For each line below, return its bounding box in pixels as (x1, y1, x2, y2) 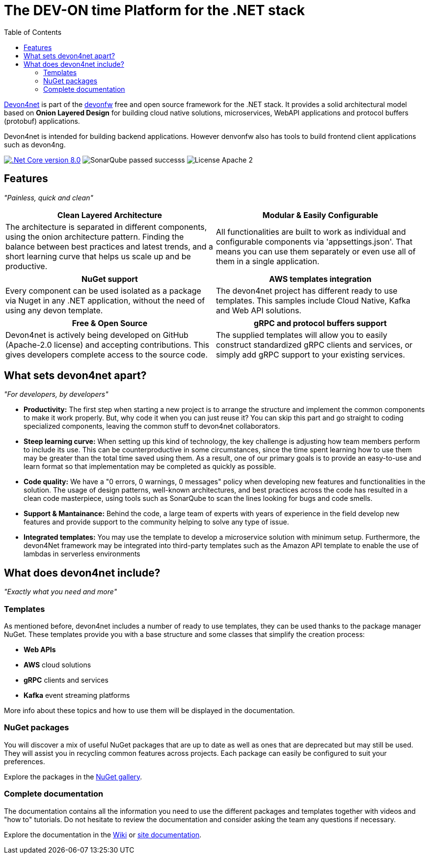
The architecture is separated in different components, (5, 221, 207, 232)
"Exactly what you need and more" (4, 587, 117, 596)
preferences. (4, 757, 45, 766)
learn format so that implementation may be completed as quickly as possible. (24, 462, 276, 471)
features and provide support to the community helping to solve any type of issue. (24, 518, 289, 526)
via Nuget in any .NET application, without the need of (5, 295, 205, 305)
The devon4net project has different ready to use (216, 285, 398, 296)
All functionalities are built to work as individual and (216, 226, 406, 237)
